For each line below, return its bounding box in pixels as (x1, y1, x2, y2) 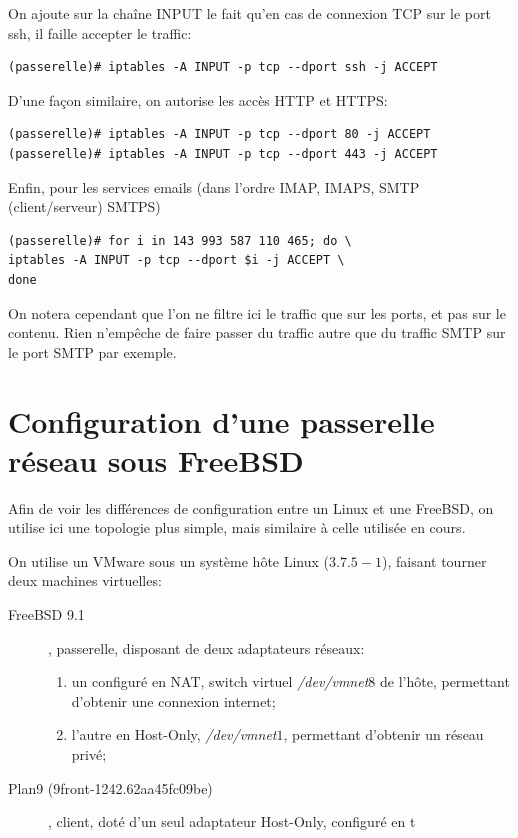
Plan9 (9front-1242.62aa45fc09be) (8, 777, 213, 798)
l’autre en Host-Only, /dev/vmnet (71, 724, 277, 745)
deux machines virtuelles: (8, 570, 162, 591)
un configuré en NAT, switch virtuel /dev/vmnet (71, 671, 369, 692)
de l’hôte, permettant (380, 671, 510, 692)
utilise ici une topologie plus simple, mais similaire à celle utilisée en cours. (8, 517, 466, 538)
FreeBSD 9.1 (8, 604, 85, 624)
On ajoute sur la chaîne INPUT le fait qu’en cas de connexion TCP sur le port (8, 3, 491, 23)
